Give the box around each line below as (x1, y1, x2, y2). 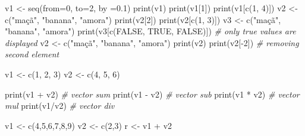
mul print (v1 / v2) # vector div (5, 99, 115, 112)
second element (5, 48, 59, 60)
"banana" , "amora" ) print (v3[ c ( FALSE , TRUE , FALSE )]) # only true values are (5, 25, 296, 37)
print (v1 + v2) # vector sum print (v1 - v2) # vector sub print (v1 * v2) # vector (5, 88, 300, 100)
